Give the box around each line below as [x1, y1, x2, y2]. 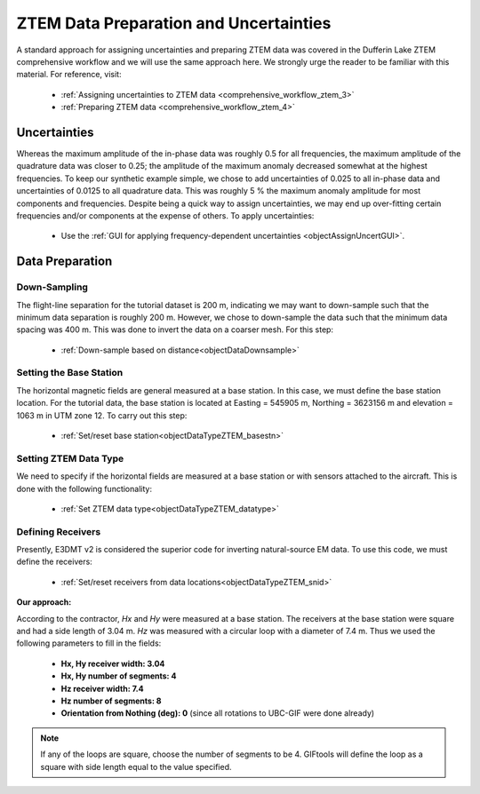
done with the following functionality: [16, 483, 153, 494]
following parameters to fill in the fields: [16, 638, 162, 648]
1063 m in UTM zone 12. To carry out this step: [16, 409, 188, 421]
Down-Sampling [16, 281, 89, 293]
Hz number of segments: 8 [60, 695, 162, 706]
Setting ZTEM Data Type [16, 452, 124, 464]
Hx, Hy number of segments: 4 [60, 671, 177, 681]
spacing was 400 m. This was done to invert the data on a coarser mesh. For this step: [16, 324, 333, 335]
